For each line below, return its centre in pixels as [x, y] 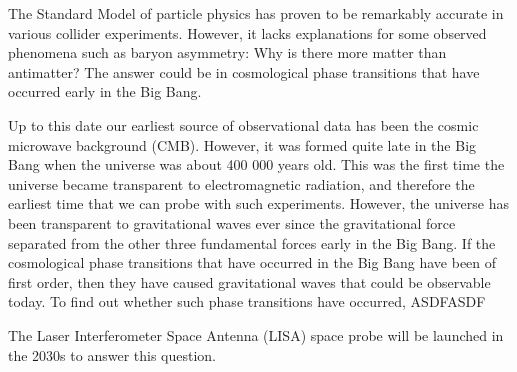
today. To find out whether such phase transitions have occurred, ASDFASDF [247, 301]
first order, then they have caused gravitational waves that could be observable [249, 281]
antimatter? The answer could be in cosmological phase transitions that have [244, 71]
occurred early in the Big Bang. [105, 91]
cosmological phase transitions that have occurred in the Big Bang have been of [252, 262]
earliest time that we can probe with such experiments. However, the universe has [259, 203]
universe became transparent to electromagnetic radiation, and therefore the [241, 183]
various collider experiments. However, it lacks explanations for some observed [247, 32]
